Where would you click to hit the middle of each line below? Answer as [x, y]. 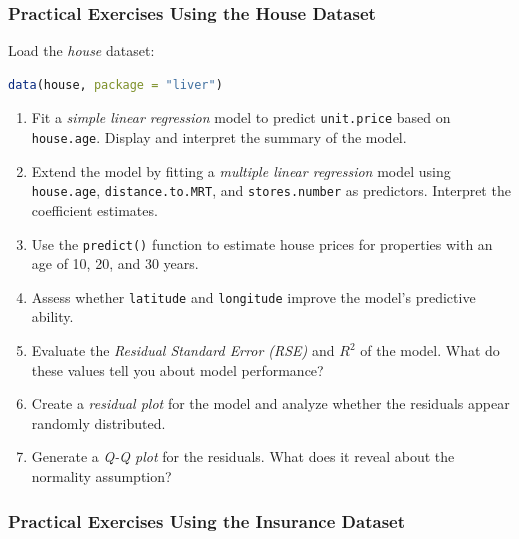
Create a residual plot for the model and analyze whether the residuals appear [270, 403]
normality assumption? [101, 476]
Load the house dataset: [81, 50]
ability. [52, 316]
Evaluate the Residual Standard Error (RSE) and [183, 350]
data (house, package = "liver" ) [115, 84]
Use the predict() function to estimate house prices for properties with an [262, 243]
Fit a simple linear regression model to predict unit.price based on [241, 117]
